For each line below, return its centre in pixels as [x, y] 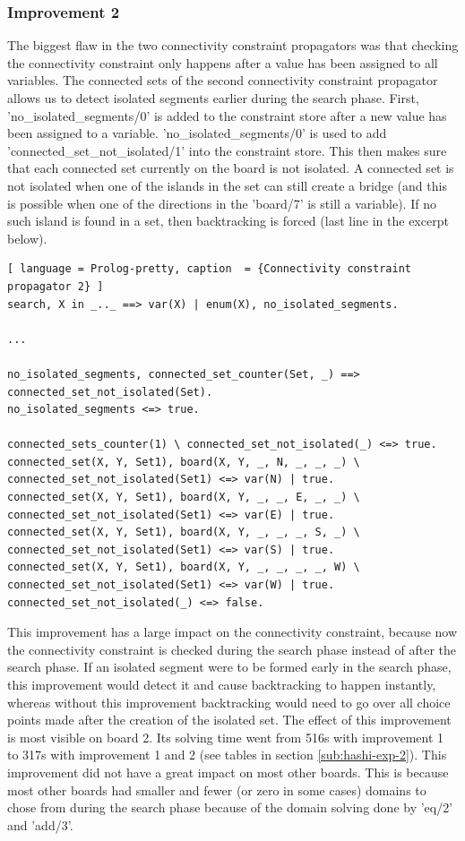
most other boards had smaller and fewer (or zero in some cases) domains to [217, 790]
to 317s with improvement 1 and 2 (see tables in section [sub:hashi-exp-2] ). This [227, 755]
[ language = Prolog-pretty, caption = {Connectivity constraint [210, 269]
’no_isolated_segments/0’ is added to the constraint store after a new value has [227, 115]
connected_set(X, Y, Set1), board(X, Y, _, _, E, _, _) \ [184, 498]
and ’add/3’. [40, 824]
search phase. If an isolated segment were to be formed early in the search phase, [229, 667]
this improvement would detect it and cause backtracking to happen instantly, [222, 684]
